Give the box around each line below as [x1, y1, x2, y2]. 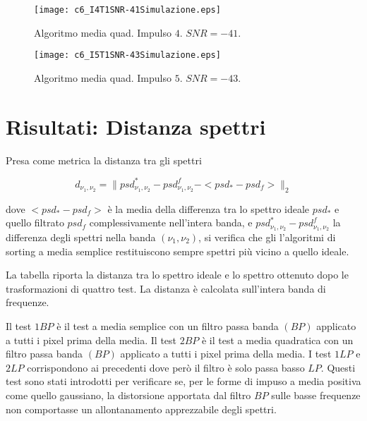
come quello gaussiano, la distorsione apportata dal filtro [6, 387, 251, 402]
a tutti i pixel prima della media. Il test [6, 332, 177, 347]
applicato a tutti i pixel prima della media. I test [120, 346, 332, 361]
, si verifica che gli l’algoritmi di [198, 229, 336, 244]
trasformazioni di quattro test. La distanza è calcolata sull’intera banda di [6, 281, 326, 295]
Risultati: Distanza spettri [6, 111, 266, 140]
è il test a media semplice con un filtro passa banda [56, 318, 279, 333]
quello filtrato [6, 215, 64, 230]
